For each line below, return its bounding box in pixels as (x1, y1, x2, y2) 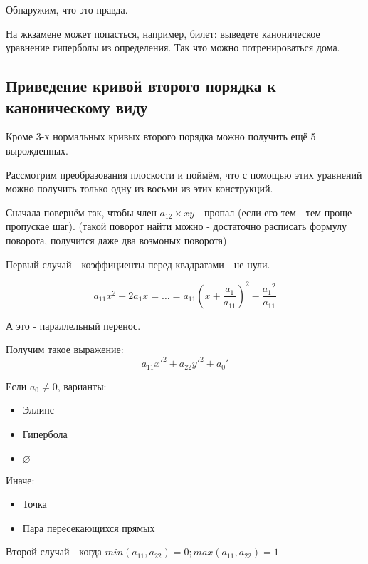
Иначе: (6, 472, 35, 487)
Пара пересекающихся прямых (22, 520, 155, 535)
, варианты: (57, 378, 107, 393)
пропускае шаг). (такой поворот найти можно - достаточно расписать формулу (6, 219, 347, 234)
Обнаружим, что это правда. (6, 2, 128, 16)
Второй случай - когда (6, 544, 102, 559)
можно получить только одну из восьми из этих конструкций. (6, 181, 273, 196)
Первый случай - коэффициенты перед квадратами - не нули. (6, 256, 270, 271)
